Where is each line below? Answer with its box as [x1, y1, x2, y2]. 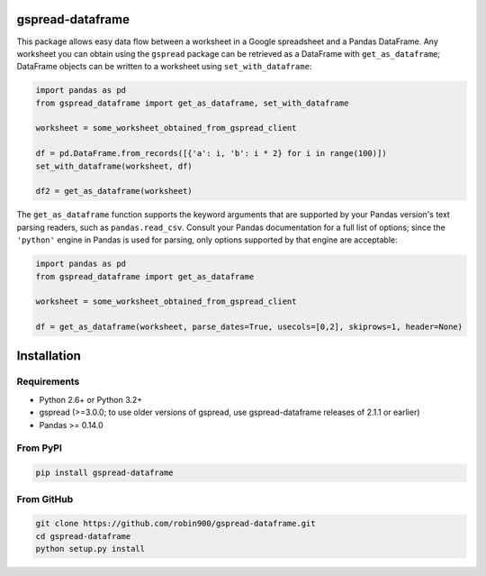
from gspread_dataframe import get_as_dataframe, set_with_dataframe [35, 97, 349, 108]
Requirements [16, 375, 80, 388]
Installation [16, 348, 81, 363]
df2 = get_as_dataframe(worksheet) [35, 186, 193, 197]
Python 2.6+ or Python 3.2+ [39, 394, 143, 405]
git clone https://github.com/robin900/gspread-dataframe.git [35, 518, 316, 529]
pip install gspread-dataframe [35, 468, 175, 478]
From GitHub [16, 492, 74, 505]
